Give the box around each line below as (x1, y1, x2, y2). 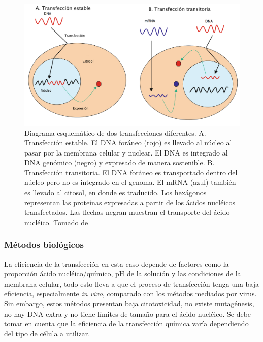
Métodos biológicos (4, 238, 84, 251)
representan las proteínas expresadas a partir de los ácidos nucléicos (24, 197, 235, 207)
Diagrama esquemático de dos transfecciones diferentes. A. (24, 127, 206, 138)
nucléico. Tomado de (24, 216, 88, 227)
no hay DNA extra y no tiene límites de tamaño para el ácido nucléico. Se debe (4, 308, 251, 319)
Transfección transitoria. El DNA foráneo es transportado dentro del (24, 167, 238, 177)
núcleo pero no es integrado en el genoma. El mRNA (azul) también (24, 177, 236, 188)
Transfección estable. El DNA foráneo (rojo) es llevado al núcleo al (24, 137, 232, 148)
